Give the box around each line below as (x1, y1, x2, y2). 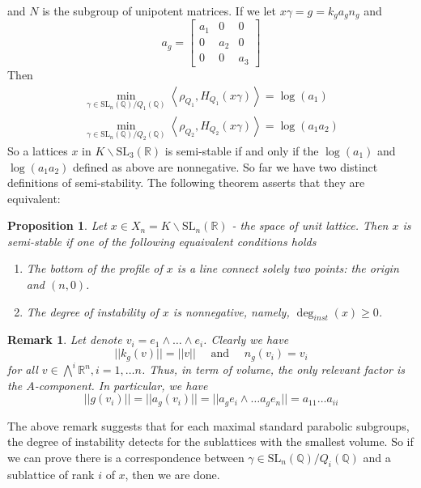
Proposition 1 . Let (7, 217, 107, 234)
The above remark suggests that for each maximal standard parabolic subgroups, (7, 417, 410, 434)
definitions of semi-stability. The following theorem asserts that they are (7, 174, 365, 191)
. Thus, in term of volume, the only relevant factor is (141, 361, 406, 378)
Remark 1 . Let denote (7, 331, 122, 348)
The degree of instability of (26, 303, 159, 320)
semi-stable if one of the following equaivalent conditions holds (7, 232, 317, 249)
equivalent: (7, 189, 61, 206)
